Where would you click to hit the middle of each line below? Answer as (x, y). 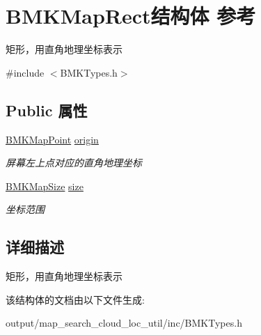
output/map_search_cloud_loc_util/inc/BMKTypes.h (124, 323)
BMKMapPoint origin (52, 139)
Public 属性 (47, 110)
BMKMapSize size (45, 186)
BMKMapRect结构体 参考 (131, 16)
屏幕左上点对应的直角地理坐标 (74, 163)
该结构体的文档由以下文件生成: (75, 299)
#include (25, 72)
